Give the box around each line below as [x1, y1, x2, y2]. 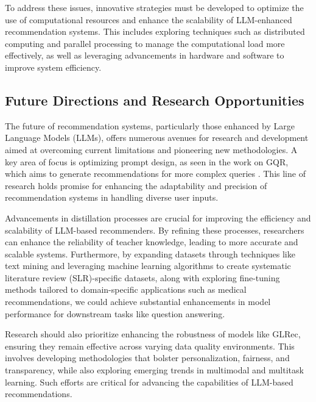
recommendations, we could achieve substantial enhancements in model [5, 295, 271, 308]
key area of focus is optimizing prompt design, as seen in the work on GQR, [5, 155, 289, 168]
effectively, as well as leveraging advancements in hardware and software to [5, 49, 284, 62]
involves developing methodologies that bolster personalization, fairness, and [5, 351, 290, 364]
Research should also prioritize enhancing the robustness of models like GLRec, [5, 328, 301, 340]
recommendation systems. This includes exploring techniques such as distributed [5, 25, 305, 38]
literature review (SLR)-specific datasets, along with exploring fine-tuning [5, 271, 280, 284]
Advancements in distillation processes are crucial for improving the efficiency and [5, 211, 311, 224]
